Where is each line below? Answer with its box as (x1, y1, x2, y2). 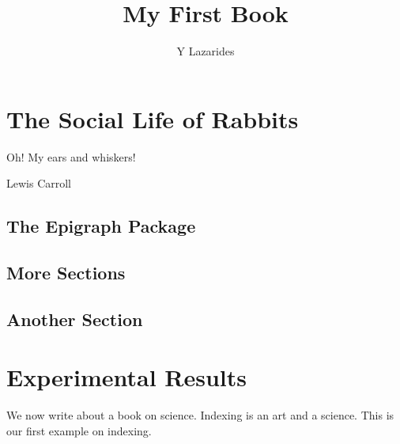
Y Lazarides (176, 43, 235, 59)
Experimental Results (6, 361, 247, 393)
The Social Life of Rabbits (6, 102, 299, 135)
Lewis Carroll (6, 175, 72, 192)
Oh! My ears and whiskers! (6, 148, 136, 165)
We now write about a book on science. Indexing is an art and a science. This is (6, 407, 394, 423)
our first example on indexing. (6, 422, 152, 438)
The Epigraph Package (6, 214, 196, 238)
